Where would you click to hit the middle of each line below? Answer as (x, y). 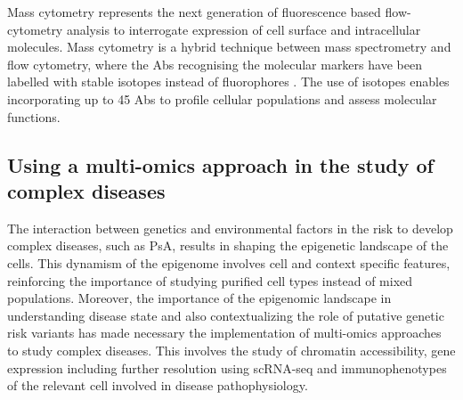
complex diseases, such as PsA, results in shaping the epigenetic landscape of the (228, 245)
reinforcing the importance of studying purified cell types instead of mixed (210, 280)
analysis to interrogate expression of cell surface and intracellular (244, 29)
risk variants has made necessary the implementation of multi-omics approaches (224, 333)
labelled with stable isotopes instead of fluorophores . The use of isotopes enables (228, 82)
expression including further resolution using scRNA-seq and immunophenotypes (227, 367)
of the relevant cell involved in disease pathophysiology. (158, 385)
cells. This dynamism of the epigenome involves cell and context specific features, (229, 262)
